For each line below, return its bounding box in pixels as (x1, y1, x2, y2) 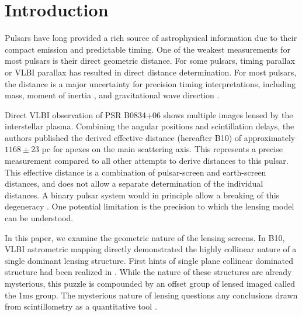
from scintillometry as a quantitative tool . (5, 300, 157, 312)
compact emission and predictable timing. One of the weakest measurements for (5, 43, 290, 55)
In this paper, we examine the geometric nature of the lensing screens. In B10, (5, 231, 285, 243)
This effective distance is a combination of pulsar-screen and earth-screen (5, 166, 266, 178)
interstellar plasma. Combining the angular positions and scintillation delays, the (5, 120, 294, 132)
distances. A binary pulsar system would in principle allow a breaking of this (5, 188, 280, 201)
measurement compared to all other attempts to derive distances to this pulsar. (5, 154, 289, 167)
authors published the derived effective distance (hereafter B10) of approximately (5, 131, 296, 143)
